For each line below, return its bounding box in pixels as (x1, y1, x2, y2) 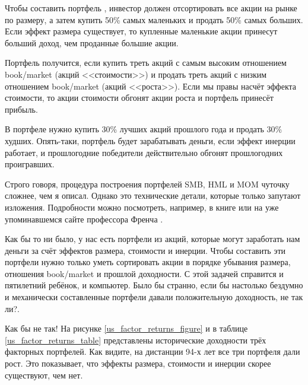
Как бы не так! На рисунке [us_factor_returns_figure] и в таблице (5, 322, 248, 335)
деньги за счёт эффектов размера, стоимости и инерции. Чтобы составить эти (5, 244, 286, 256)
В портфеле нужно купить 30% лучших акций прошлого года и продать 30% (5, 123, 282, 135)
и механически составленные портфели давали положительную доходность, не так (5, 291, 303, 303)
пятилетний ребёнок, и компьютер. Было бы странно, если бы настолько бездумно (5, 279, 303, 291)
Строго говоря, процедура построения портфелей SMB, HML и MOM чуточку (5, 177, 290, 190)
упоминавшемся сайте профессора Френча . (5, 212, 163, 225)
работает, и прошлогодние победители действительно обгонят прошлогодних (5, 146, 283, 158)
